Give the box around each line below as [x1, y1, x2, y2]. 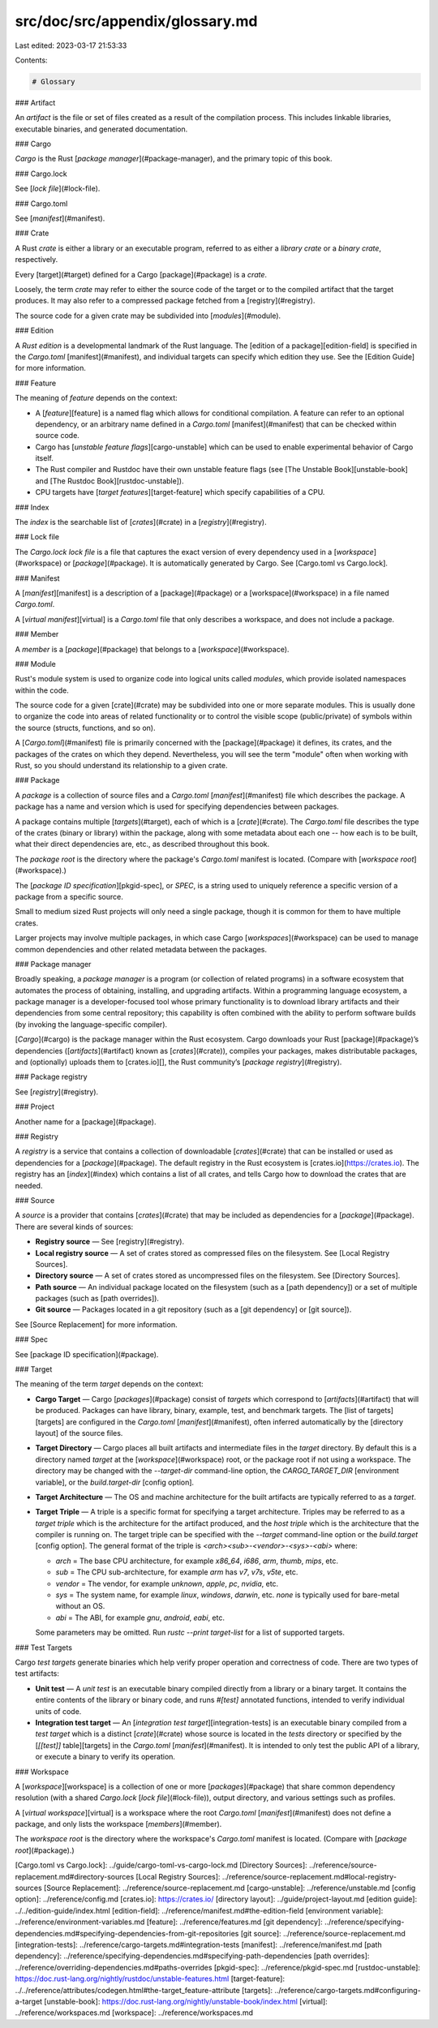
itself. [35, 453, 54, 463]
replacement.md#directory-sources [15, 1871, 135, 1881]
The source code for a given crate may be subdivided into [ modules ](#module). [15, 311, 281, 320]
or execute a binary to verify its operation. [35, 1752, 176, 1762]
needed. [15, 1180, 43, 1190]
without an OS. [55, 1601, 105, 1611]
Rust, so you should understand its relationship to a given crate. [15, 761, 228, 771]
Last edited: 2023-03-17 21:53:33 [15, 41, 127, 50]
